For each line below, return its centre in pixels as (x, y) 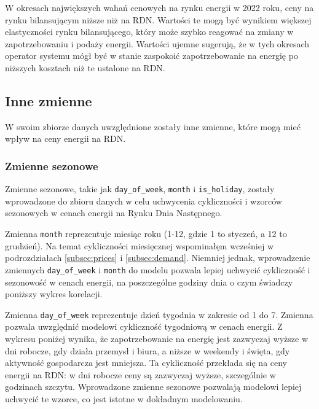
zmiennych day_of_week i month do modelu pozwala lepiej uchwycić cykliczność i (158, 269)
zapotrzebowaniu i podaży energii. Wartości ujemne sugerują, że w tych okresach (157, 43)
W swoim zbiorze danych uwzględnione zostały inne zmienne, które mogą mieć (153, 126)
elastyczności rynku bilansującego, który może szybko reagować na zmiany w (149, 32)
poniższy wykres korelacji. (54, 294)
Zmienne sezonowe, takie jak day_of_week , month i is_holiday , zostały (140, 189)
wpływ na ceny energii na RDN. (65, 138)
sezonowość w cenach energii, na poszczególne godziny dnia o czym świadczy (149, 282)
